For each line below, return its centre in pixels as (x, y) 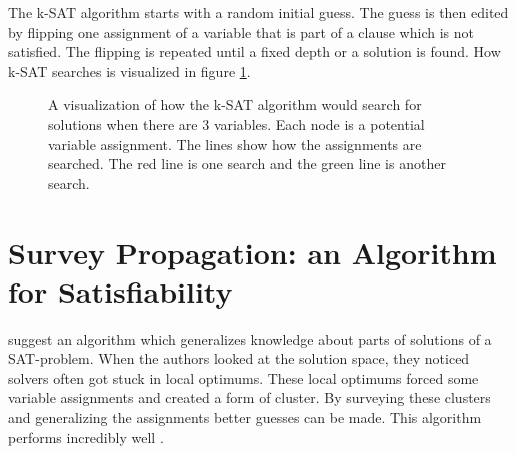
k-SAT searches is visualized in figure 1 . (129, 70)
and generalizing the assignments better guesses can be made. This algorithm (245, 417)
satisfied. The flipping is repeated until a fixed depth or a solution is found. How (254, 51)
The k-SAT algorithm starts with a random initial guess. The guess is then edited (258, 12)
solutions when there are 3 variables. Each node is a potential (236, 123)
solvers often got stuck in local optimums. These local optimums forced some (243, 377)
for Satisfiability (120, 290)
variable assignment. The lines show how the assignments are (235, 143)
